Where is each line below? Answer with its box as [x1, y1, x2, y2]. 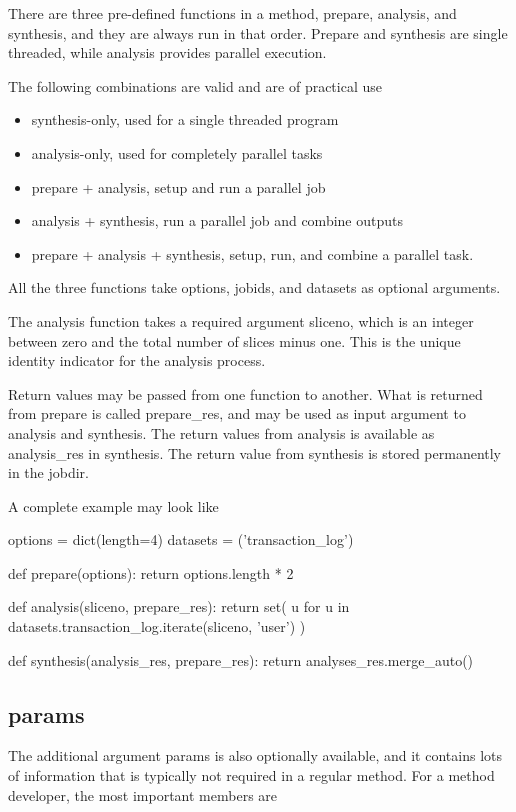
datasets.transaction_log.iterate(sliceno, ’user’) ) [8, 616, 306, 637]
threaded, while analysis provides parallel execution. [8, 42, 327, 63]
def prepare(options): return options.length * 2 [8, 562, 294, 583]
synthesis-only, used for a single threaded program [31, 109, 339, 130]
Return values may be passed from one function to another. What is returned [8, 383, 483, 404]
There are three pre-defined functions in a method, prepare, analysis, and [8, 3, 457, 23]
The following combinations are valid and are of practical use [8, 75, 382, 96]
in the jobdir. [8, 462, 89, 483]
